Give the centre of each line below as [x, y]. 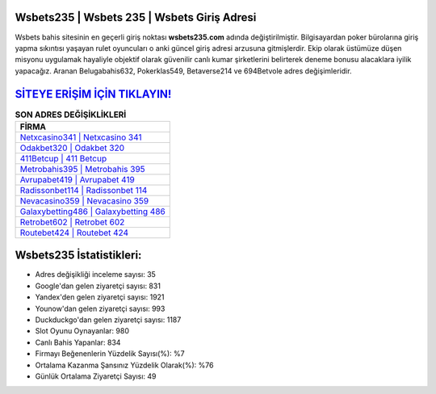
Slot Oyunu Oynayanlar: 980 [82, 331]
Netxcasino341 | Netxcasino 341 [81, 137]
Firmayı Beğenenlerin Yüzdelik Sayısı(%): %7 [110, 354]
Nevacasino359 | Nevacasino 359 [84, 200]
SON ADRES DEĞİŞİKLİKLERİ [71, 115]
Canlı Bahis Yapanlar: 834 [78, 342]
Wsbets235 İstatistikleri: [78, 256]
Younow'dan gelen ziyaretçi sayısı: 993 [100, 308]
